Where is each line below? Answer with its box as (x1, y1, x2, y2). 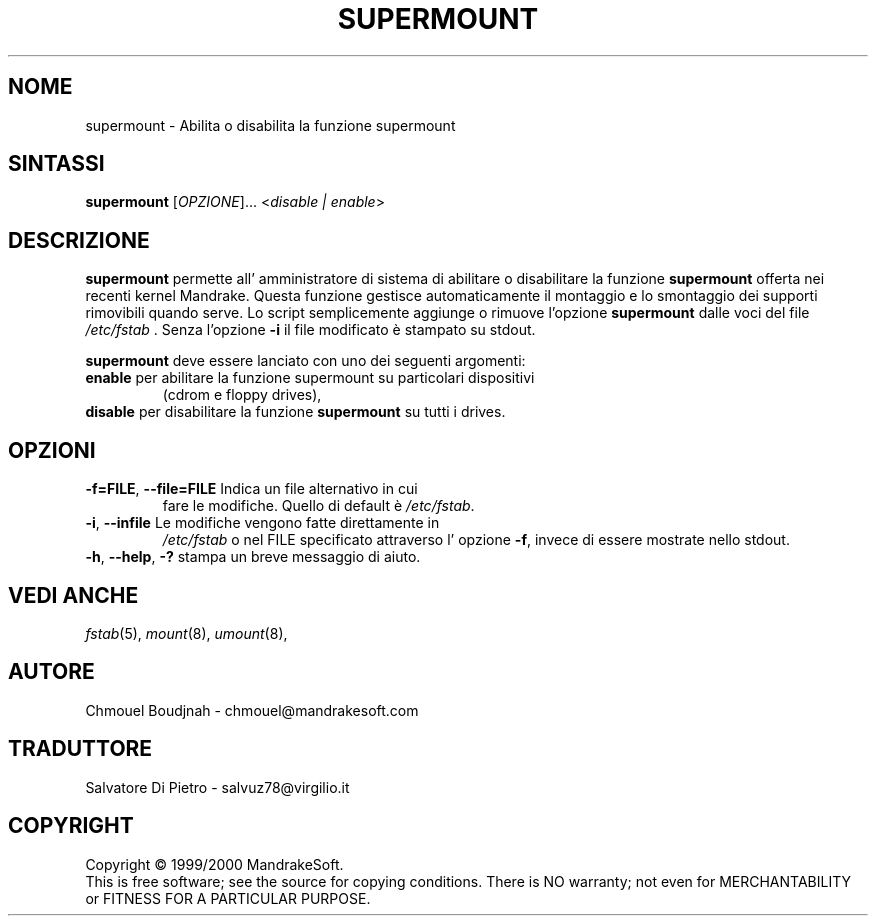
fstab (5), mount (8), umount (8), (85, 624, 288, 642)
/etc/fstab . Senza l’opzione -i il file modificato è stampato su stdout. (85, 321, 536, 339)
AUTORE (8, 659, 95, 685)
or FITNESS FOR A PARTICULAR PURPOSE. (85, 889, 371, 907)
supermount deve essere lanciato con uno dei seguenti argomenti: (85, 352, 526, 370)
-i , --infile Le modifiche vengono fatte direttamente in (85, 514, 440, 532)
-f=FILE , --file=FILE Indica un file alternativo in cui (85, 480, 418, 498)
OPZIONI (8, 437, 96, 463)
